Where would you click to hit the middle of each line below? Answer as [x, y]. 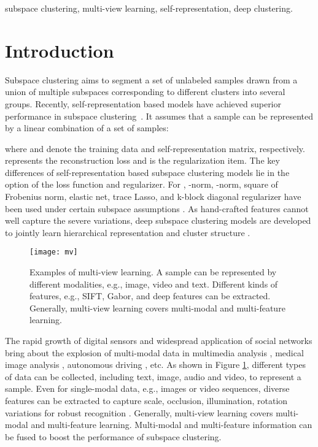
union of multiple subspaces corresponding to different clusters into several [145, 92]
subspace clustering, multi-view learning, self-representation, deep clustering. [149, 8]
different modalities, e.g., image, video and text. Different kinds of [154, 284]
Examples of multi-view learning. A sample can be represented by [153, 272]
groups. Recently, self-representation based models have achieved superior [143, 103]
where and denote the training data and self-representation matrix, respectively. [155, 148]
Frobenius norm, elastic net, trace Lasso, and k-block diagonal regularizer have [153, 197]
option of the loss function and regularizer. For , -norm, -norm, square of [142, 184]
